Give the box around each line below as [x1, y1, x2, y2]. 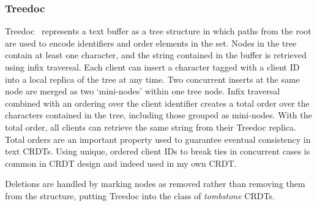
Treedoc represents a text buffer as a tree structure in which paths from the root [5, 25, 311, 37]
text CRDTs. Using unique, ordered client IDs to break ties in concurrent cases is [5, 145, 310, 158]
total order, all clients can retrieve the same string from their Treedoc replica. [5, 120, 296, 133]
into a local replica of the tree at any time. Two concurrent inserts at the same [5, 72, 300, 85]
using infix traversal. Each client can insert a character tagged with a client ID [5, 61, 300, 73]
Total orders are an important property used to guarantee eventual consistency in [5, 132, 311, 145]
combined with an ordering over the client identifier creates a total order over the [5, 96, 310, 109]
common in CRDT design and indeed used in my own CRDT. [5, 156, 237, 169]
